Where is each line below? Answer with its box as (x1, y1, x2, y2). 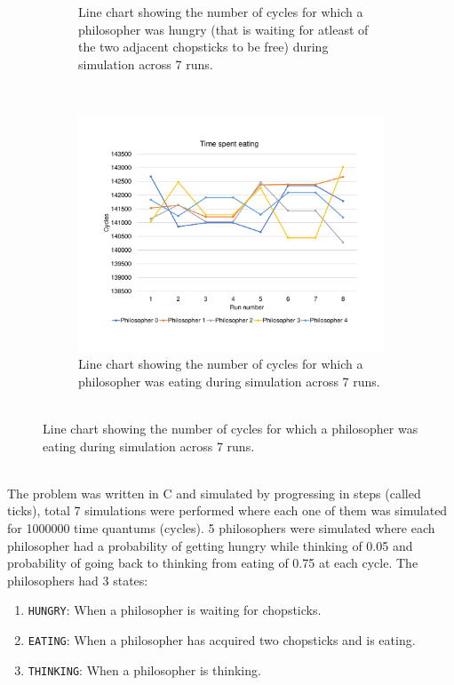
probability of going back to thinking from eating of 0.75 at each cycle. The (7, 554, 418, 572)
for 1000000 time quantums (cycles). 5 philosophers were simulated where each (7, 519, 435, 538)
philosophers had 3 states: (7, 570, 148, 589)
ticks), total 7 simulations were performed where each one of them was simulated (7, 501, 448, 520)
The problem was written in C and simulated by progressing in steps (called (7, 483, 421, 502)
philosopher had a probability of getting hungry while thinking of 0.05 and (7, 536, 413, 554)
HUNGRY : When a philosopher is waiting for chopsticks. (28, 601, 322, 619)
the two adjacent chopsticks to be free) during (78, 37, 329, 56)
